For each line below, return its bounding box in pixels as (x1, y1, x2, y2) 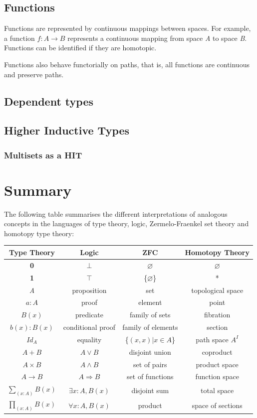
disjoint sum (131, 385, 169, 395)
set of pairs (133, 359, 167, 369)
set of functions (127, 371, 174, 382)
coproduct (202, 346, 233, 357)
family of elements (122, 322, 178, 332)
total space (201, 385, 234, 395)
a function (4, 32, 35, 43)
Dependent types (4, 93, 93, 109)
